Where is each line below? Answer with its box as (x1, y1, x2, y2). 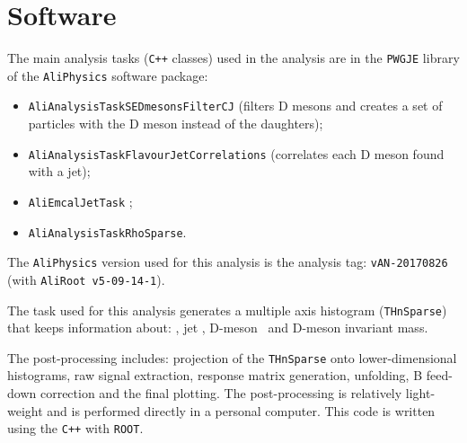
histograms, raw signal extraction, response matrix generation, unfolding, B (7, 366, 423, 385)
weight (7, 401, 43, 420)
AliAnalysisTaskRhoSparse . (28, 222, 187, 241)
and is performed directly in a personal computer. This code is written (47, 401, 436, 420)
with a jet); (28, 162, 91, 181)
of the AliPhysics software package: (7, 66, 208, 84)
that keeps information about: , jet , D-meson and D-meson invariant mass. (7, 318, 428, 337)
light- (405, 384, 436, 403)
